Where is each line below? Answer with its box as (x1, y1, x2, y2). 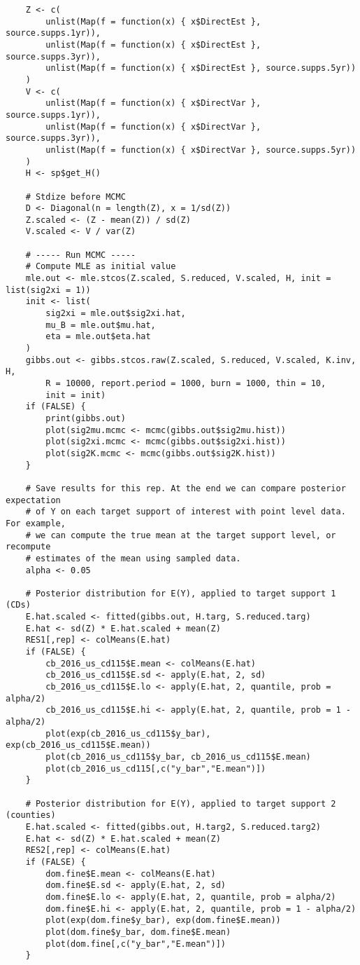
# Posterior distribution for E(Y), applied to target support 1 (25, 588, 336, 598)
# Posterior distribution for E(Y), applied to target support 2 (25, 798, 336, 809)
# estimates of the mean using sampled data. (25, 553, 241, 563)
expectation (6, 495, 61, 505)
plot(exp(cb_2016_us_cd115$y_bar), (45, 728, 211, 739)
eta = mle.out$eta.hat (45, 331, 151, 342)
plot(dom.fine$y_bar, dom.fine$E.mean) (45, 926, 231, 937)
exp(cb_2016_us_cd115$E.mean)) (6, 740, 151, 751)
